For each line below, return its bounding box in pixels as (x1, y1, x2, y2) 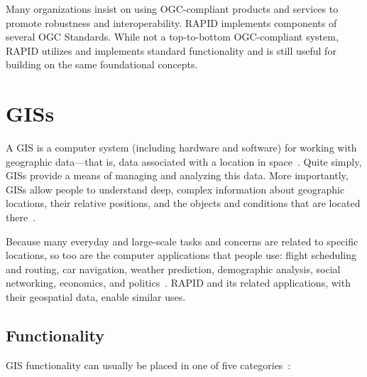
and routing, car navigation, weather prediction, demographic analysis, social (6, 261, 341, 276)
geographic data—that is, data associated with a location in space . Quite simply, (6, 154, 362, 169)
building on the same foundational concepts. (6, 57, 198, 72)
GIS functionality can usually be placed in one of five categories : (6, 357, 291, 372)
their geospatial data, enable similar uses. (6, 290, 186, 304)
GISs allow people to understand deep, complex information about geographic (6, 181, 345, 196)
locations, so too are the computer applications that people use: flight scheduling (6, 248, 356, 262)
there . (6, 210, 36, 225)
